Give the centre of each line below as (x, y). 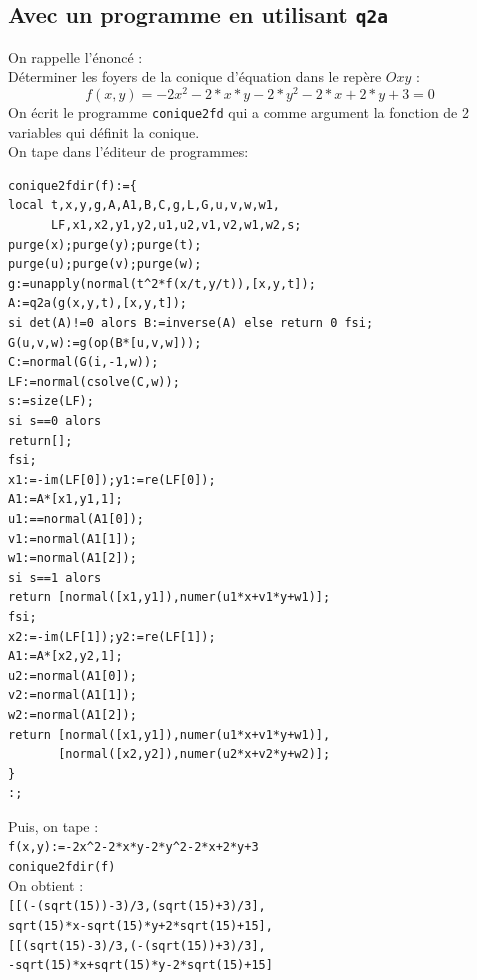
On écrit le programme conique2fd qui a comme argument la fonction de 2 (238, 112)
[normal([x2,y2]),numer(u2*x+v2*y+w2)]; (194, 754)
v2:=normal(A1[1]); (72, 695)
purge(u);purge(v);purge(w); (105, 264)
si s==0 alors (55, 421)
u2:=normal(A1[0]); (72, 675)
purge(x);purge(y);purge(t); (105, 244)
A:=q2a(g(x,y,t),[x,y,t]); (97, 303)
